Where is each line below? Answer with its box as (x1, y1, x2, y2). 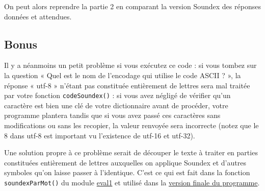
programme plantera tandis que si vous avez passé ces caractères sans (4, 110, 221, 121)
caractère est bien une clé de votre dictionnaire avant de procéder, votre (4, 100, 228, 110)
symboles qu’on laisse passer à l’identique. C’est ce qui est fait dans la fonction (4, 167, 250, 178)
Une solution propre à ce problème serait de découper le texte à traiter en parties (4, 147, 258, 158)
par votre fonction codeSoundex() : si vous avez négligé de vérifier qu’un (4, 90, 231, 101)
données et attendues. (4, 11, 72, 21)
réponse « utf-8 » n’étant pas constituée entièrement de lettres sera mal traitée (4, 80, 250, 90)
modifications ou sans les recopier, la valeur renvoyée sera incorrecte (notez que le (4, 120, 259, 131)
